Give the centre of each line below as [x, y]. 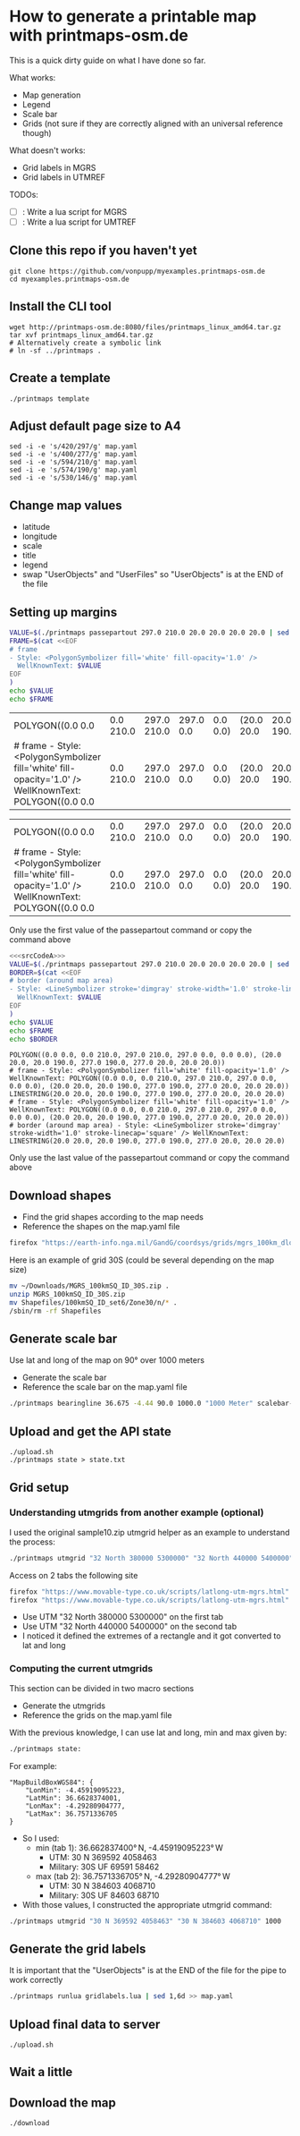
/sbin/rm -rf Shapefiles [55, 1311]
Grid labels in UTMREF [63, 177]
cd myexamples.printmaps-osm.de [69, 279]
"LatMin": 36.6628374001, [74, 1798]
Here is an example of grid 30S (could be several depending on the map [142, 1260]
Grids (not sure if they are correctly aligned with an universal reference [153, 123]
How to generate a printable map [133, 17]
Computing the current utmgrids [81, 1669]
